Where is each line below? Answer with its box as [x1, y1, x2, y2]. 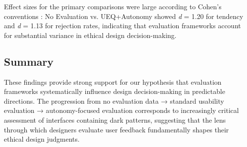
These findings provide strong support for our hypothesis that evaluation [4, 76, 222, 87]
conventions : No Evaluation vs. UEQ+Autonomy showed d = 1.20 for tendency [4, 11, 244, 21]
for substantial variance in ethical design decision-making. [4, 30, 177, 40]
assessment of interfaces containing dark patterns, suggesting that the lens [4, 114, 226, 125]
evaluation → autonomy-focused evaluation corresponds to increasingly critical [4, 105, 239, 115]
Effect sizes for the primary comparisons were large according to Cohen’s [4, 1, 222, 11]
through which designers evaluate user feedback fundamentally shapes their [4, 124, 229, 134]
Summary [4, 54, 54, 69]
